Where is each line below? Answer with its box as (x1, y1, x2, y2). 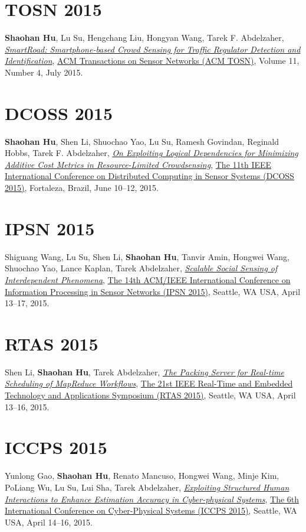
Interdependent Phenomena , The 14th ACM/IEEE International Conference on (5, 273, 291, 286)
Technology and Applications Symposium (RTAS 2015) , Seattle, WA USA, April (5, 389, 296, 401)
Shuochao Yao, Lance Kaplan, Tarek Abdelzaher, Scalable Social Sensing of (5, 262, 278, 274)
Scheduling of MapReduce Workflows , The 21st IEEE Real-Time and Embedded (5, 377, 293, 390)
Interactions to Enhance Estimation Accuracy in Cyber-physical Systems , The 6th (5, 492, 300, 505)
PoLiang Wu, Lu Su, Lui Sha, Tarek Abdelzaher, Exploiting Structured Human (5, 481, 289, 493)
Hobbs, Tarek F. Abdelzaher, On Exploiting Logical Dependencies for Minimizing (5, 147, 298, 159)
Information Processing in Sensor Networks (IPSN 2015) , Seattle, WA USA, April (5, 285, 301, 297)
